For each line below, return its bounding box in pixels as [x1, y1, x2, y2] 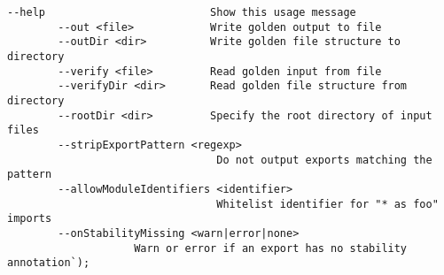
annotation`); [7, 256, 90, 270]
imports [7, 212, 52, 225]
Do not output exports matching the [216, 153, 432, 166]
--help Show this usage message [7, 6, 356, 19]
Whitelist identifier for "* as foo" [216, 197, 439, 210]
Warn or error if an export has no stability [134, 241, 408, 255]
